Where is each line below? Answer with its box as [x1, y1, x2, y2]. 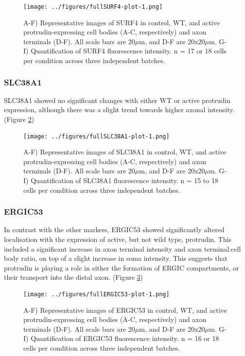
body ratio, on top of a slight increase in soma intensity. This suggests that [4, 253, 227, 263]
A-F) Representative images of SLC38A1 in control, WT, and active [23, 147, 227, 157]
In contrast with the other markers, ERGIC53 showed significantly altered [4, 224, 225, 235]
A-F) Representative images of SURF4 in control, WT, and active [23, 17, 220, 27]
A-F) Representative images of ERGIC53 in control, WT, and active [23, 305, 227, 315]
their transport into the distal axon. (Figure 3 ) [4, 272, 143, 282]
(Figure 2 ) [4, 114, 35, 124]
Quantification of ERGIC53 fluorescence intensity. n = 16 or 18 [31, 333, 219, 343]
